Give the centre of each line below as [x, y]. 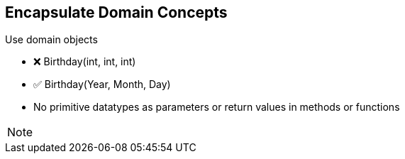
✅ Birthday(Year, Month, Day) [102, 84]
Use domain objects [51, 40]
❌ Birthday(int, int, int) [85, 62]
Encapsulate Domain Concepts [116, 12]
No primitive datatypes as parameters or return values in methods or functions [217, 107]
